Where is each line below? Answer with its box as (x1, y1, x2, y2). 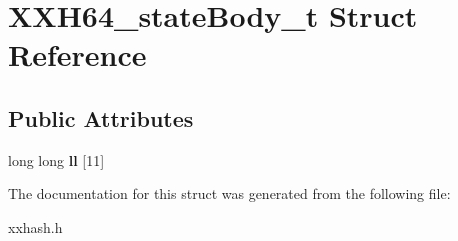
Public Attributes (8, 102, 194, 133)
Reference (8, 34, 147, 75)
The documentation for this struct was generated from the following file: (8, 183, 451, 204)
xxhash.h (8, 216, 63, 237)
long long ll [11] (8, 149, 105, 170)
